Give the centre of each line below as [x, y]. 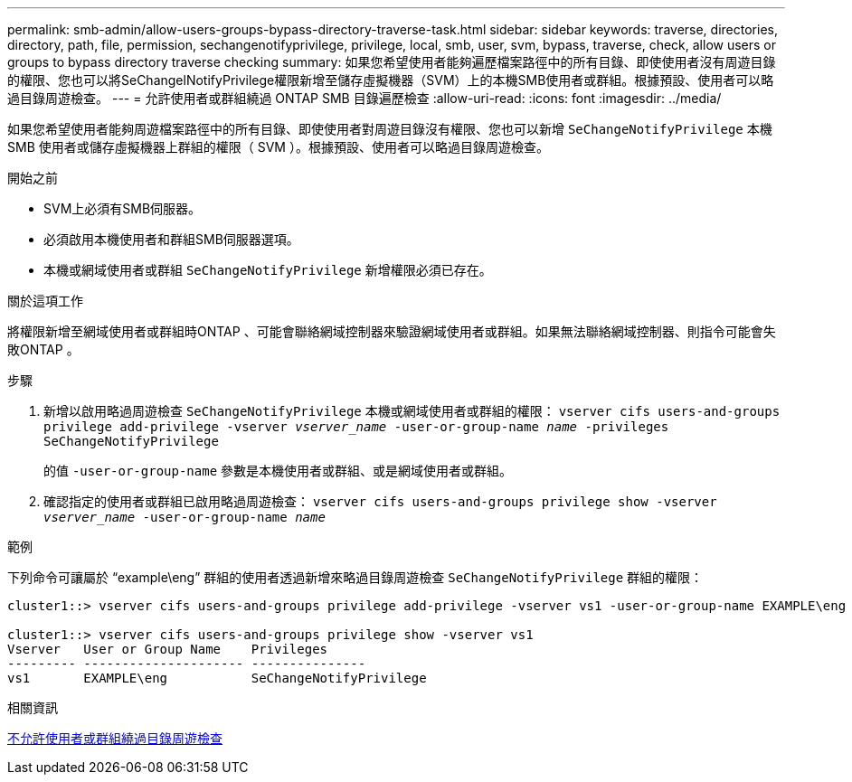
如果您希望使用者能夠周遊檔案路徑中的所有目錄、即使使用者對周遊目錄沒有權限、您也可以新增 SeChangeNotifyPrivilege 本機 [390, 129]
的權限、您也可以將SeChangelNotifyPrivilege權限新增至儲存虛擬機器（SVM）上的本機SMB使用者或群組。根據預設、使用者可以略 [391, 80]
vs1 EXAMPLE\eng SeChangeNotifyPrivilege [217, 678]
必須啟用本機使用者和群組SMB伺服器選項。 [171, 239]
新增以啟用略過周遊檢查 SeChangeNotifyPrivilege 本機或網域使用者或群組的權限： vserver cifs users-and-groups [412, 411]
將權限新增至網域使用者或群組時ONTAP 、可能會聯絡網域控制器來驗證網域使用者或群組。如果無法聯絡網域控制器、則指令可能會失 [392, 331]
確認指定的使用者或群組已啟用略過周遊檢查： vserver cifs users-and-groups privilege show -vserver [380, 501]
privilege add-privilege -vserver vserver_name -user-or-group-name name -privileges [356, 427]
